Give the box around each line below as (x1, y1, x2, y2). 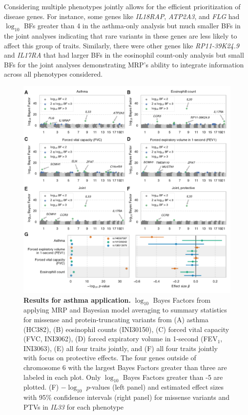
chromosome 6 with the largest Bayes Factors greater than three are (23, 362, 227, 372)
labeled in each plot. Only (23, 372, 101, 382)
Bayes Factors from (153, 294, 211, 305)
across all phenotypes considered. (4, 69, 103, 79)
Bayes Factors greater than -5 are (123, 372, 223, 382)
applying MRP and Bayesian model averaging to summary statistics (23, 305, 227, 315)
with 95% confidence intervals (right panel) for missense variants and (23, 392, 230, 402)
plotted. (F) (23, 382, 59, 392)
